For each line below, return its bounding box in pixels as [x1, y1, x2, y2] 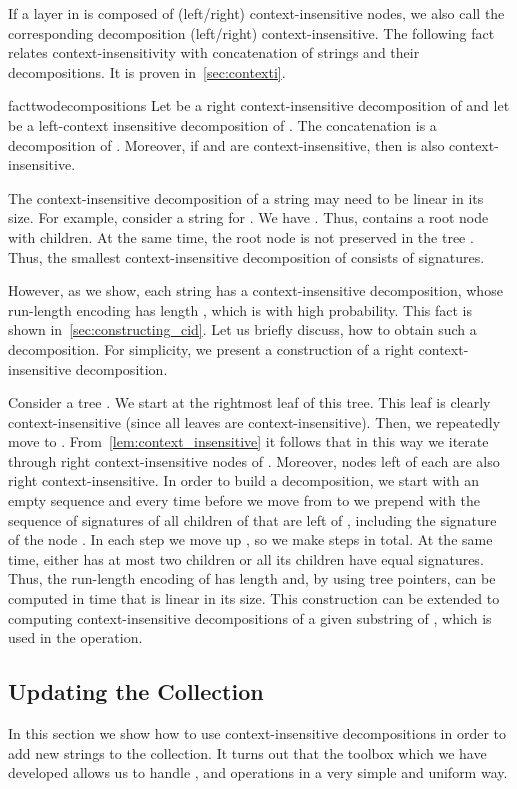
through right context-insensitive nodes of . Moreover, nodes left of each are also [8, 450, 500, 471]
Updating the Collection [8, 676, 264, 707]
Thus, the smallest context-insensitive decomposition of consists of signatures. [8, 246, 485, 267]
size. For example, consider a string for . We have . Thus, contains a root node [8, 207, 489, 228]
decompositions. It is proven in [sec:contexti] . [8, 61, 286, 82]
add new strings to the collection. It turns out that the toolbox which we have [8, 742, 487, 763]
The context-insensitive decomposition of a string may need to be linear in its [8, 187, 484, 208]
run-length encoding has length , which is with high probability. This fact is [8, 299, 473, 320]
